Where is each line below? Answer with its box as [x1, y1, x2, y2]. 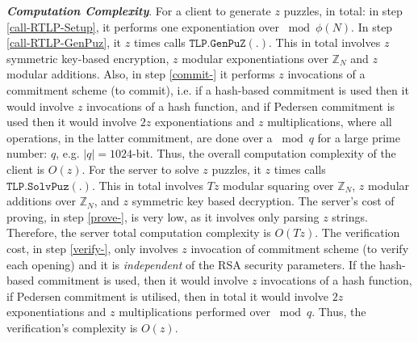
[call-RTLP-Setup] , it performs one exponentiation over [6, 18, 279, 35]
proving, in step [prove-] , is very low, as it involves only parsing [6, 208, 320, 225]
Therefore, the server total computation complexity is [6, 224, 271, 241]
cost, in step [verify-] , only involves [6, 239, 178, 256]
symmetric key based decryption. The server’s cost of [132, 192, 395, 209]
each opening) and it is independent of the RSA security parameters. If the [6, 255, 376, 272]
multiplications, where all [267, 113, 392, 130]
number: [6, 145, 48, 162]
